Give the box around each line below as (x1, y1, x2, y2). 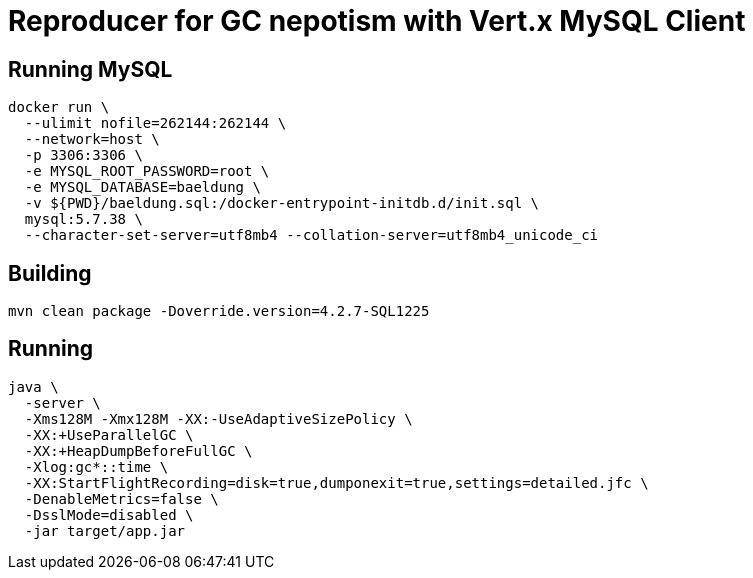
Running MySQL (8, 56, 173, 82)
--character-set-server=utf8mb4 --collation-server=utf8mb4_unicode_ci (24, 227, 599, 244)
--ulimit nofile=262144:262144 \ (24, 115, 287, 132)
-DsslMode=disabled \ (24, 506, 194, 523)
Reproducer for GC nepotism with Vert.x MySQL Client (8, 4, 746, 38)
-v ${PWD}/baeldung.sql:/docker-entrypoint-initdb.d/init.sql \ (24, 195, 540, 212)
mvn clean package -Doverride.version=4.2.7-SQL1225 (8, 303, 430, 320)
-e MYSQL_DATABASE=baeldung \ (24, 179, 261, 196)
